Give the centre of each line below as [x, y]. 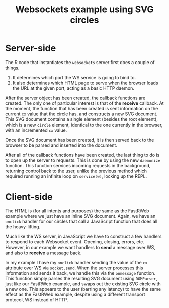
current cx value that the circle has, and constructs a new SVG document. [81, 114]
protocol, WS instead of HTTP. [37, 300]
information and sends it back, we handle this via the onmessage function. [80, 273]
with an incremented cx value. [36, 130]
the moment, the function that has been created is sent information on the [82, 108]
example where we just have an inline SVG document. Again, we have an [80, 216]
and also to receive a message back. [44, 253]
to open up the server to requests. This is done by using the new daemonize [83, 160]
